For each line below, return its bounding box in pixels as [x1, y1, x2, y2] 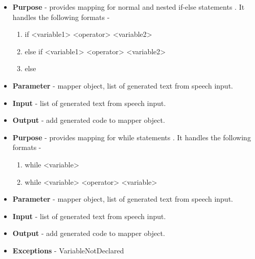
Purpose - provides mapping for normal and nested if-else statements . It [12, 2, 245, 12]
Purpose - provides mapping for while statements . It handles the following [12, 132, 251, 142]
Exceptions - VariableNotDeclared [12, 245, 124, 255]
